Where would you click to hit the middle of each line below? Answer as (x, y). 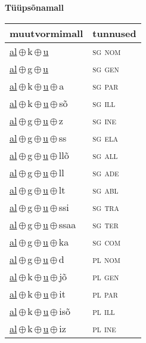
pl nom (106, 259)
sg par (105, 85)
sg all (105, 155)
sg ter (105, 224)
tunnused (114, 33)
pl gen (106, 276)
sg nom (107, 51)
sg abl (105, 189)
